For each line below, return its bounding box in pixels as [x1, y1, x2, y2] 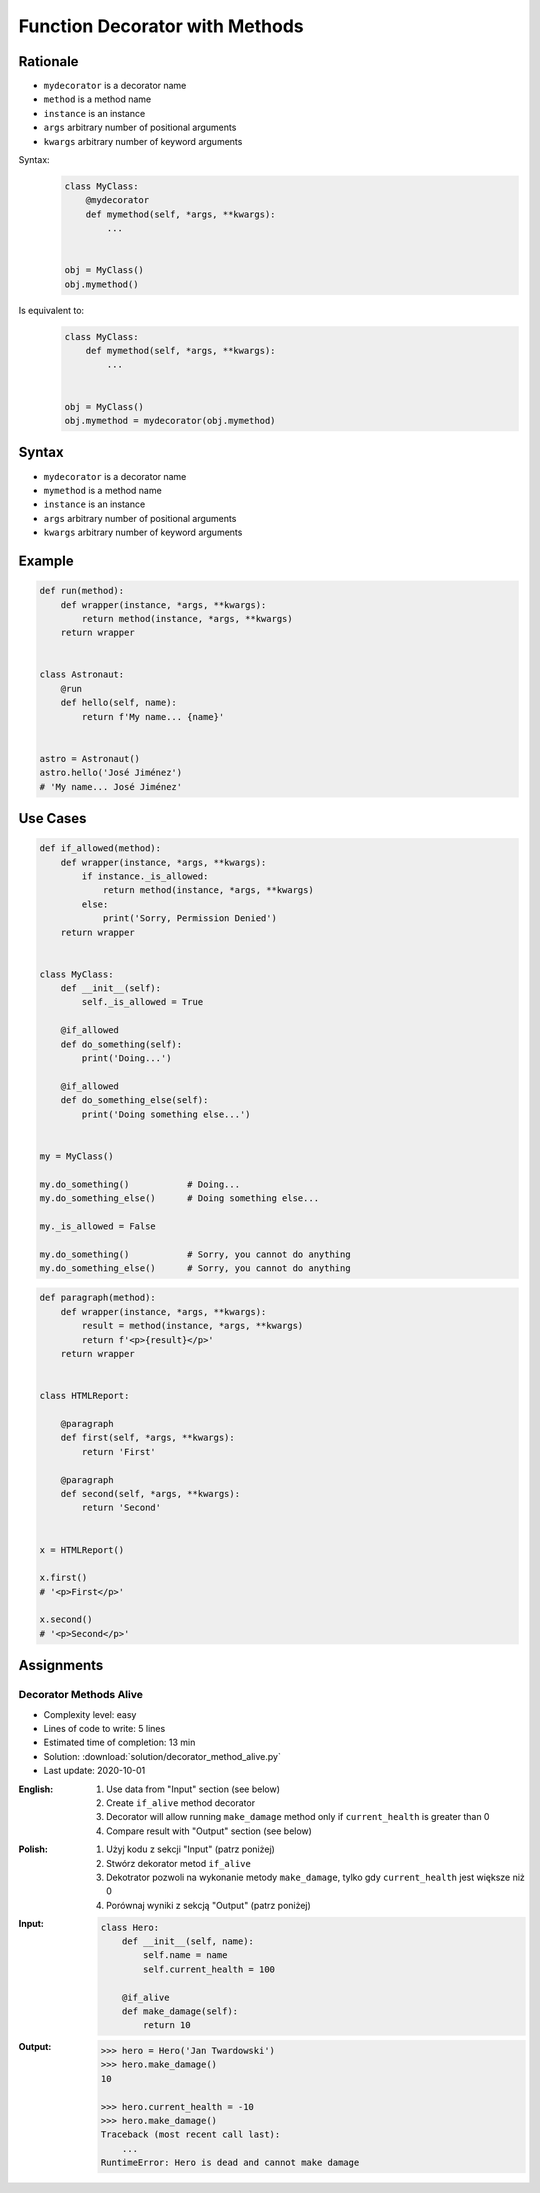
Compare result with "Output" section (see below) [106, 1825, 312, 1837]
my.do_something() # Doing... [39, 1178, 240, 1190]
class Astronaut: [39, 669, 125, 680]
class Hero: [100, 1921, 160, 1933]
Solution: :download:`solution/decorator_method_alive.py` [43, 1750, 282, 1762]
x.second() [39, 1614, 93, 1625]
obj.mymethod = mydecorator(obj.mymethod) [64, 415, 276, 427]
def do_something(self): [60, 1038, 183, 1050]
